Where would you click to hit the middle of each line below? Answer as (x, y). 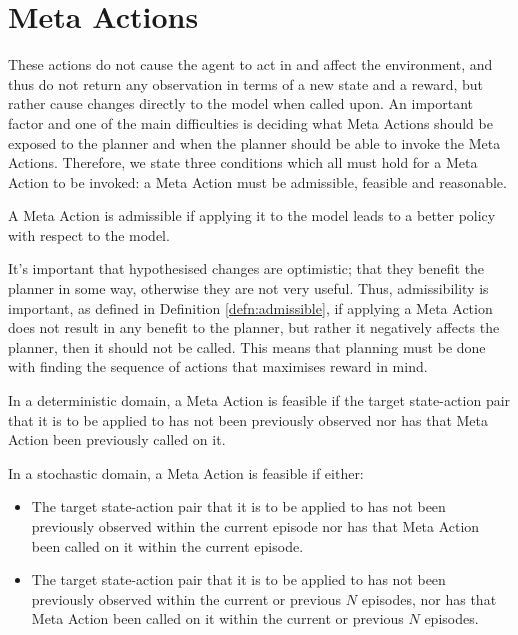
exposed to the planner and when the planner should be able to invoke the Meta (254, 142)
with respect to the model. (89, 234)
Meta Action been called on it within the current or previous (217, 618)
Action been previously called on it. (117, 439)
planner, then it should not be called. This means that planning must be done (247, 346)
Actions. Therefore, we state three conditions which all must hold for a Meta (243, 162)
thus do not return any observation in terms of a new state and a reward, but (245, 83)
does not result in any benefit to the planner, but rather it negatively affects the (254, 327)
